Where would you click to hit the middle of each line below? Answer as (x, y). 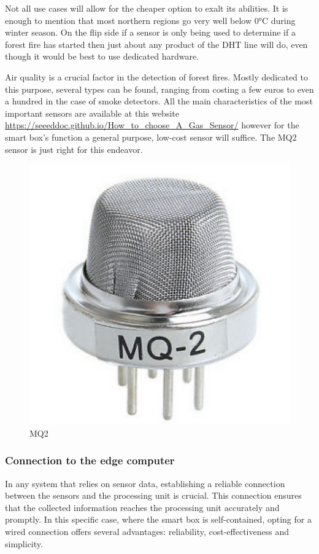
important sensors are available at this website (92, 113)
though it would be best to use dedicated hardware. (102, 56)
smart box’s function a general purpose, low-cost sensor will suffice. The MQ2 (151, 137)
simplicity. (24, 543)
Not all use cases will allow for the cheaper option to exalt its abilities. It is (147, 8)
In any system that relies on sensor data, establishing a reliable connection (145, 483)
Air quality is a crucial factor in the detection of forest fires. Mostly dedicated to (157, 76)
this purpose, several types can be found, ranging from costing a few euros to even (159, 89)
